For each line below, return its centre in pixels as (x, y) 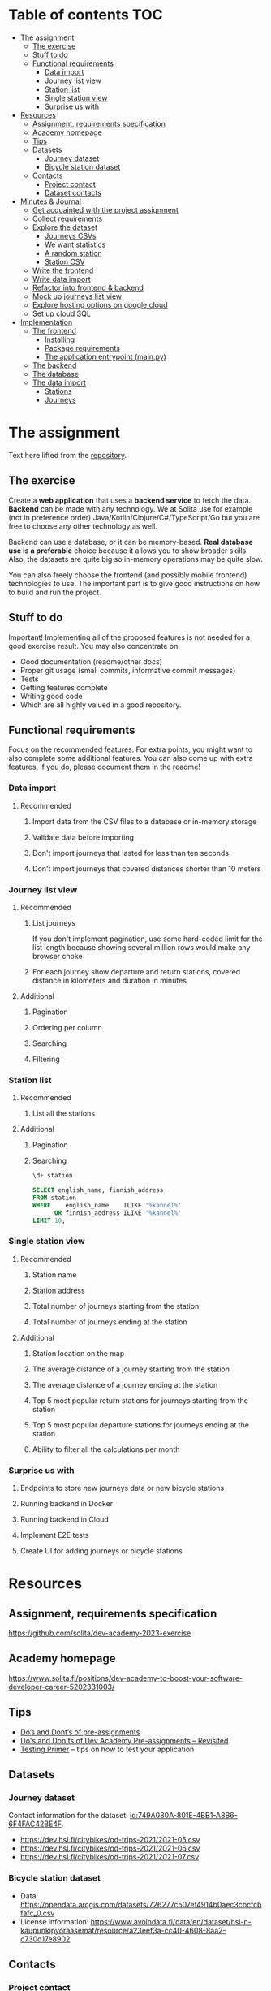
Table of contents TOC (86, 15)
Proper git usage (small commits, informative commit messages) (128, 670)
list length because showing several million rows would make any (141, 947)
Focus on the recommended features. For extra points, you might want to (131, 749)
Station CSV (65, 261)
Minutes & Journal (50, 201)
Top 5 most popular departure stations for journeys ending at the (141, 1425)
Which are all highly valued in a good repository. (101, 705)
